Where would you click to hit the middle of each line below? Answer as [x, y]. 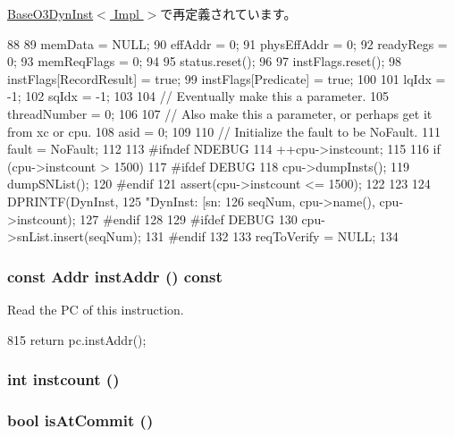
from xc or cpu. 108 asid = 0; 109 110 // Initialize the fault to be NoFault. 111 [224, 131]
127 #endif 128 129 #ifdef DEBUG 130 [189, 218]
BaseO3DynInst [50, 13]
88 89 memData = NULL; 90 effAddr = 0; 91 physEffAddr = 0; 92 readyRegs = [227, 43]
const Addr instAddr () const [115, 276]
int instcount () [63, 379]
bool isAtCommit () [80, 420]
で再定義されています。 [228, 13]
